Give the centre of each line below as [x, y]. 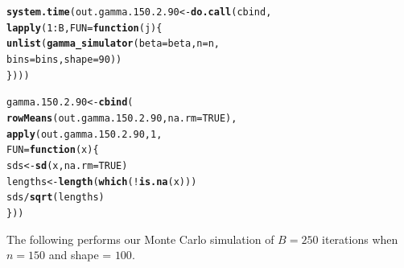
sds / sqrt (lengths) [56, 198]
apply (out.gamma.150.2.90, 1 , [85, 134]
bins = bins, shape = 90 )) [64, 59]
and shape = [80, 255]
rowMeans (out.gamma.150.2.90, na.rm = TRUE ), [122, 118]
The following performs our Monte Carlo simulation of [140, 239]
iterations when [360, 239]
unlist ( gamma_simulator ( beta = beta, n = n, [113, 44]
